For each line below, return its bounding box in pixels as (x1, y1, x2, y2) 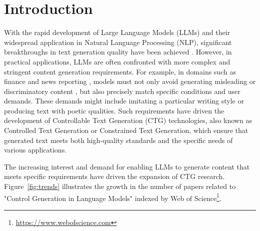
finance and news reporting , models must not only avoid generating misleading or (4, 76, 256, 86)
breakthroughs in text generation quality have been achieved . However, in (4, 46, 232, 57)
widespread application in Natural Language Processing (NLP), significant (4, 36, 232, 47)
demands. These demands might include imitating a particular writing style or (4, 95, 244, 106)
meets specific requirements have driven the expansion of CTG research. (4, 171, 225, 181)
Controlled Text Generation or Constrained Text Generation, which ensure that (4, 125, 248, 135)
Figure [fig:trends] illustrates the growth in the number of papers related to (4, 181, 236, 191)
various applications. (4, 144, 67, 155)
